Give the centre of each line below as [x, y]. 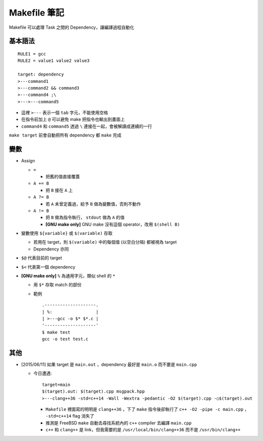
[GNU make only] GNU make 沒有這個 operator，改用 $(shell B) [113, 224]
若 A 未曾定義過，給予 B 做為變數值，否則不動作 [93, 204]
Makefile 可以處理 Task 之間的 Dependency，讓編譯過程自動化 [72, 27]
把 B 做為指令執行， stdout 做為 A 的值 [85, 217]
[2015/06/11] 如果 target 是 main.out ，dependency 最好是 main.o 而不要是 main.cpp [109, 364]
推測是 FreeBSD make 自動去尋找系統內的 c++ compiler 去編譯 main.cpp [119, 423]
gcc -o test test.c [65, 339]
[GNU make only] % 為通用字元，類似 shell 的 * [68, 276]
